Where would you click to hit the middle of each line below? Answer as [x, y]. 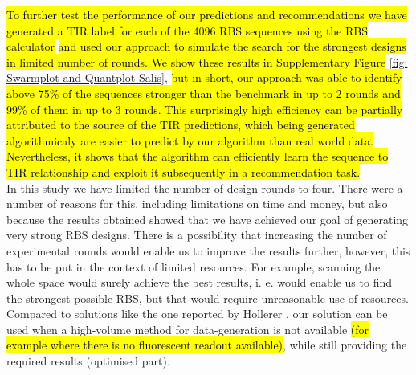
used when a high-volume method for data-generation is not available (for [188, 329]
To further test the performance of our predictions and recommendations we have [207, 14]
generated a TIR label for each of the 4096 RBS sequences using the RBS [188, 30]
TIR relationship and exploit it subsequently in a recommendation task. [184, 171]
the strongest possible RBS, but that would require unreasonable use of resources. [208, 298]
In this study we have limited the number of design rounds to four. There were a [205, 187]
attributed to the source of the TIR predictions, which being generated [181, 125]
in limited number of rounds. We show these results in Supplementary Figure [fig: [207, 61]
